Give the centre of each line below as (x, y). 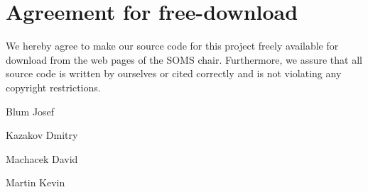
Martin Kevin (36, 182)
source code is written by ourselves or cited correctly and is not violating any (174, 73)
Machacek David (42, 158)
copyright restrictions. (53, 87)
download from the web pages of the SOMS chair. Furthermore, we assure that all (184, 59)
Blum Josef (30, 111)
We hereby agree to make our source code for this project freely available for (172, 46)
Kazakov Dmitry (42, 135)
